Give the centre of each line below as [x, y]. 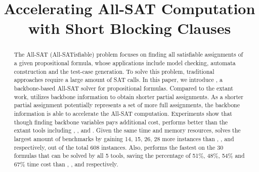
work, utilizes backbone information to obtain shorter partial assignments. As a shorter [129, 96]
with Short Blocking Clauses [129, 28]
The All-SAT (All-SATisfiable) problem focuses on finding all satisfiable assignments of [128, 54]
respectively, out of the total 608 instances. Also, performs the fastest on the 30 [119, 147]
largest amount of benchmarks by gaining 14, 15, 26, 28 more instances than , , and [124, 138]
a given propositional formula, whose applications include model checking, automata [125, 63]
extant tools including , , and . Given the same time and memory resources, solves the [127, 130]
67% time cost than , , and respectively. [66, 164]
